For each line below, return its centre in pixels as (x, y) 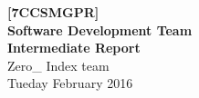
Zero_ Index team (58, 65)
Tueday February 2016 (70, 83)
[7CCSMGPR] (53, 12)
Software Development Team (100, 29)
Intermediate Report (74, 48)
